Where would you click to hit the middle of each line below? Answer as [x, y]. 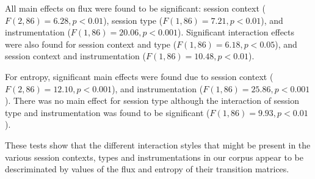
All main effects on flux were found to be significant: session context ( [135, 8]
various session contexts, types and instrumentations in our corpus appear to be [154, 157]
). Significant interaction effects [236, 32]
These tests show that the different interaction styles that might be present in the [158, 144]
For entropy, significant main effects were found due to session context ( [139, 76]
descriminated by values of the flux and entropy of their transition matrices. [147, 169]
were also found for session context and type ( [91, 44]
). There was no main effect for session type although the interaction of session [152, 100]
